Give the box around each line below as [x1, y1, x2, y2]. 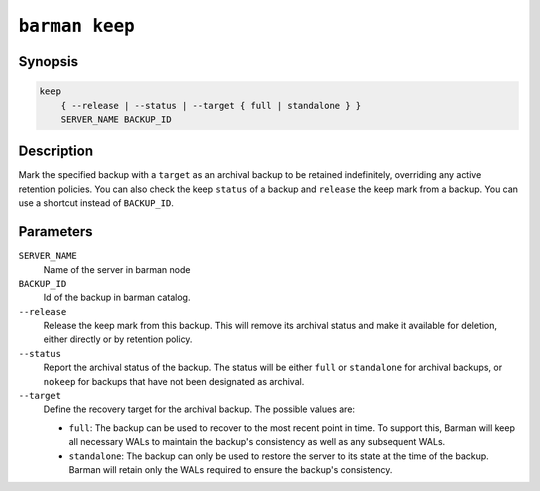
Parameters [18, 223, 93, 240]
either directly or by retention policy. [43, 333, 193, 345]
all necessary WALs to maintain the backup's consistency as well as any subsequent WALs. [68, 436, 446, 448]
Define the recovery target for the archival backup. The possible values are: [43, 403, 355, 415]
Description [18, 143, 94, 160]
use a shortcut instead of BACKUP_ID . [18, 197, 174, 209]
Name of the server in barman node [43, 263, 191, 275]
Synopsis [18, 53, 79, 70]
